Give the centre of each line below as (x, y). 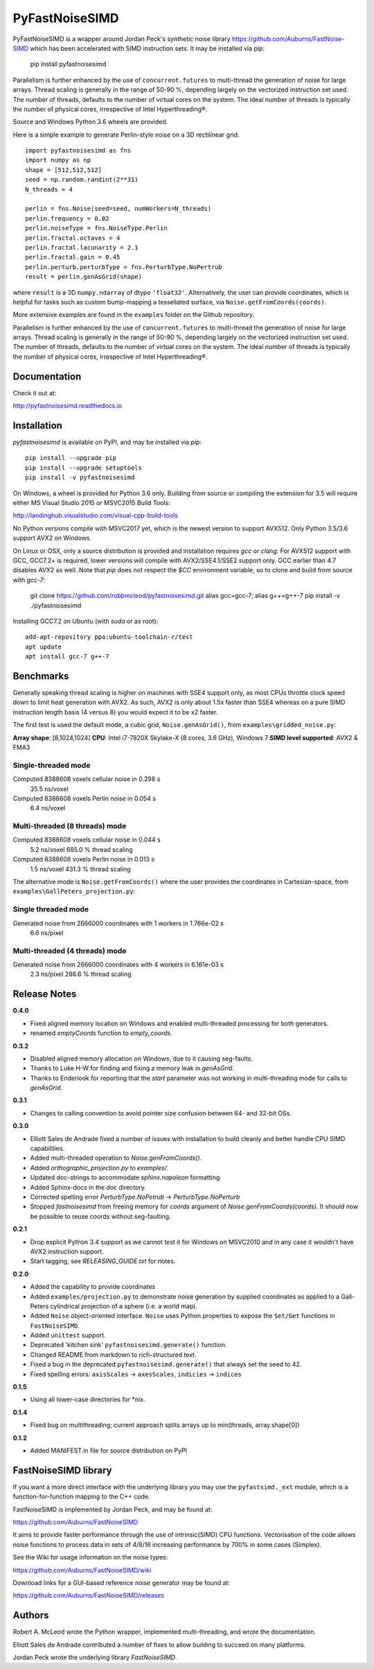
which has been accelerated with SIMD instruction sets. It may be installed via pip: (147, 48)
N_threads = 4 (49, 189)
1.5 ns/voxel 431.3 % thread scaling (80, 869)
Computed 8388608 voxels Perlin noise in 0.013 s (84, 859)
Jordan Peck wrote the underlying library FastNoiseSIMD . (95, 1657)
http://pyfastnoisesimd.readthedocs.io (68, 406)
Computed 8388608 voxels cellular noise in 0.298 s (87, 779)
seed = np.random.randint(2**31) (82, 180)
